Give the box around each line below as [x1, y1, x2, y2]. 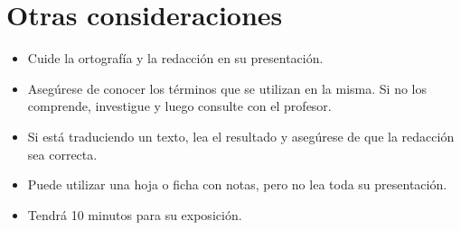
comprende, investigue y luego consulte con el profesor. [27, 97, 332, 115]
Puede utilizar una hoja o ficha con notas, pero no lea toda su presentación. [27, 175, 447, 194]
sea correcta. [27, 144, 98, 163]
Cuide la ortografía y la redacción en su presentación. [27, 49, 324, 68]
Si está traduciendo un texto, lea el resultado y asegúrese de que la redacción [27, 126, 455, 145]
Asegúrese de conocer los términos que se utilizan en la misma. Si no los [27, 78, 427, 97]
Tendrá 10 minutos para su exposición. [27, 205, 242, 224]
